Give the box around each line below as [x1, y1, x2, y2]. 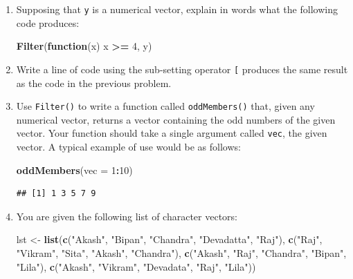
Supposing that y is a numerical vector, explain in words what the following [16, 2, 338, 16]
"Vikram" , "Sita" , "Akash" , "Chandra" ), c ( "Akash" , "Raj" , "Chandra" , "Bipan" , [16, 245, 347, 260]
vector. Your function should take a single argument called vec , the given [16, 126, 327, 140]
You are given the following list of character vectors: [16, 209, 237, 223]
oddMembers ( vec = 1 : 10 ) [16, 162, 133, 177]
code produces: [16, 15, 80, 30]
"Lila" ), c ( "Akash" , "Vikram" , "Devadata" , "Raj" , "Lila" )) [16, 259, 256, 273]
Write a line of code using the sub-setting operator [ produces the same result [16, 61, 348, 76]
